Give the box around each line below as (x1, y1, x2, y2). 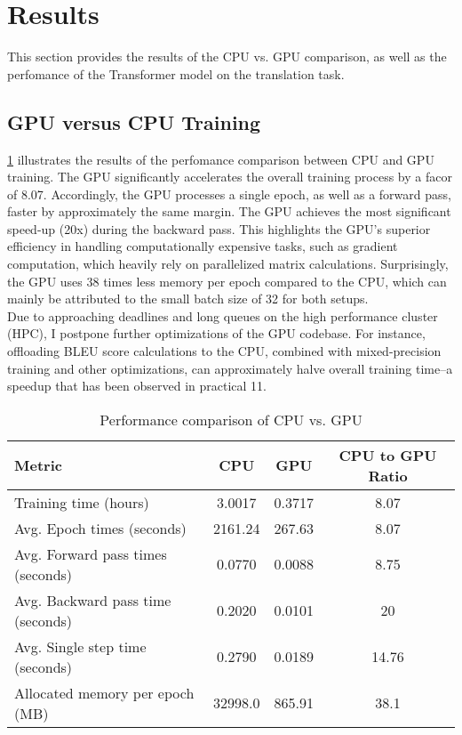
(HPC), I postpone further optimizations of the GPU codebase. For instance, (7, 324, 426, 343)
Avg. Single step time (14, 635, 147, 657)
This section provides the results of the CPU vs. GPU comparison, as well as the (7, 47, 447, 66)
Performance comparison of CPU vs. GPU (100, 408, 362, 430)
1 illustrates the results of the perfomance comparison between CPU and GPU (7, 149, 434, 168)
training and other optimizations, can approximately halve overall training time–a (7, 359, 453, 377)
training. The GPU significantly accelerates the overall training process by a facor (7, 167, 452, 186)
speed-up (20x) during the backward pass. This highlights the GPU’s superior (7, 219, 431, 238)
